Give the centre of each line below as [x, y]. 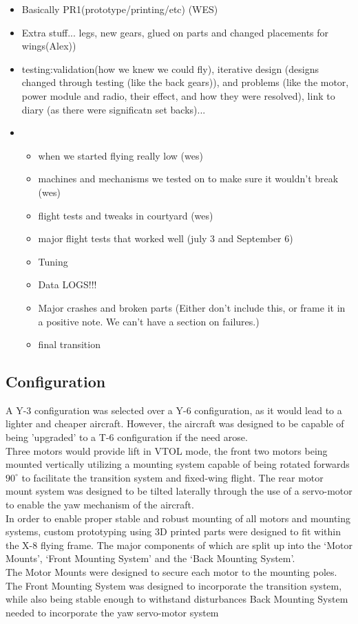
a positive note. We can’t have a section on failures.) [149, 321]
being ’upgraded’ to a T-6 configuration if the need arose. [127, 437]
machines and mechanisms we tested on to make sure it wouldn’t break [188, 179]
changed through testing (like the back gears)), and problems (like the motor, [185, 82]
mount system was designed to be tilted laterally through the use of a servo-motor [179, 491]
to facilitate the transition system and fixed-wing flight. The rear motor [172, 477]
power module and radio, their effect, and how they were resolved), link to [178, 95]
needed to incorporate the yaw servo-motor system [112, 612]
